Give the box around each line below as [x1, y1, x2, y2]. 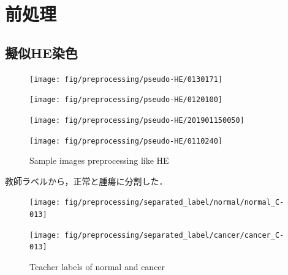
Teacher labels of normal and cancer [29, 260, 165, 273]
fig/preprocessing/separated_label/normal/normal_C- [64, 198, 284, 207]
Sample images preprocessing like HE [29, 154, 169, 167]
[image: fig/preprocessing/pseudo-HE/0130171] [29, 75, 222, 84]
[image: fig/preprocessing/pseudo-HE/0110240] [29, 136, 222, 145]
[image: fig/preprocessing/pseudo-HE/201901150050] [29, 116, 244, 125]
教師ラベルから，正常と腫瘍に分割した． [5, 174, 168, 187]
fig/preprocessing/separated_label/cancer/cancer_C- [64, 230, 284, 240]
